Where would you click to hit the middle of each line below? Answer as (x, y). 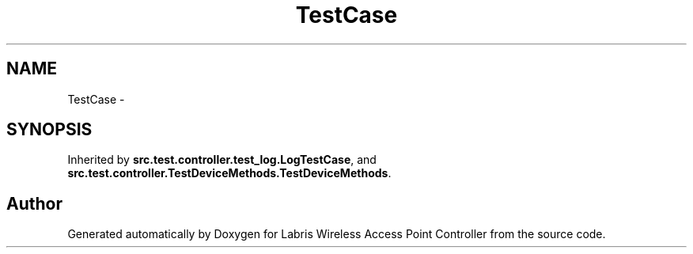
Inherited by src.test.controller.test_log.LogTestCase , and (222, 160)
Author (34, 203)
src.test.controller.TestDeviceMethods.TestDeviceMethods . (229, 173)
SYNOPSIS (49, 130)
